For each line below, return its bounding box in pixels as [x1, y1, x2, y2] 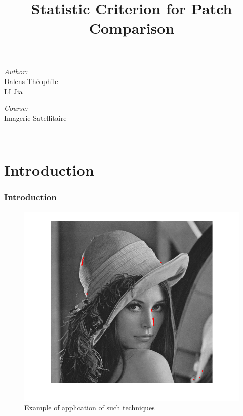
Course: [4, 103, 28, 113]
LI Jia [4, 86, 23, 96]
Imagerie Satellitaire [4, 112, 67, 123]
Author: [4, 66, 28, 76]
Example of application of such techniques [24, 402, 155, 413]
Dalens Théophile [4, 76, 58, 87]
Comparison [89, 18, 175, 38]
